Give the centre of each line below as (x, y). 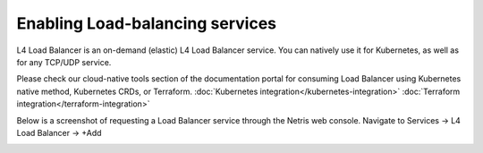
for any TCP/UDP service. (64, 62)
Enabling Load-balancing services (147, 23)
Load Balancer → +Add (59, 132)
